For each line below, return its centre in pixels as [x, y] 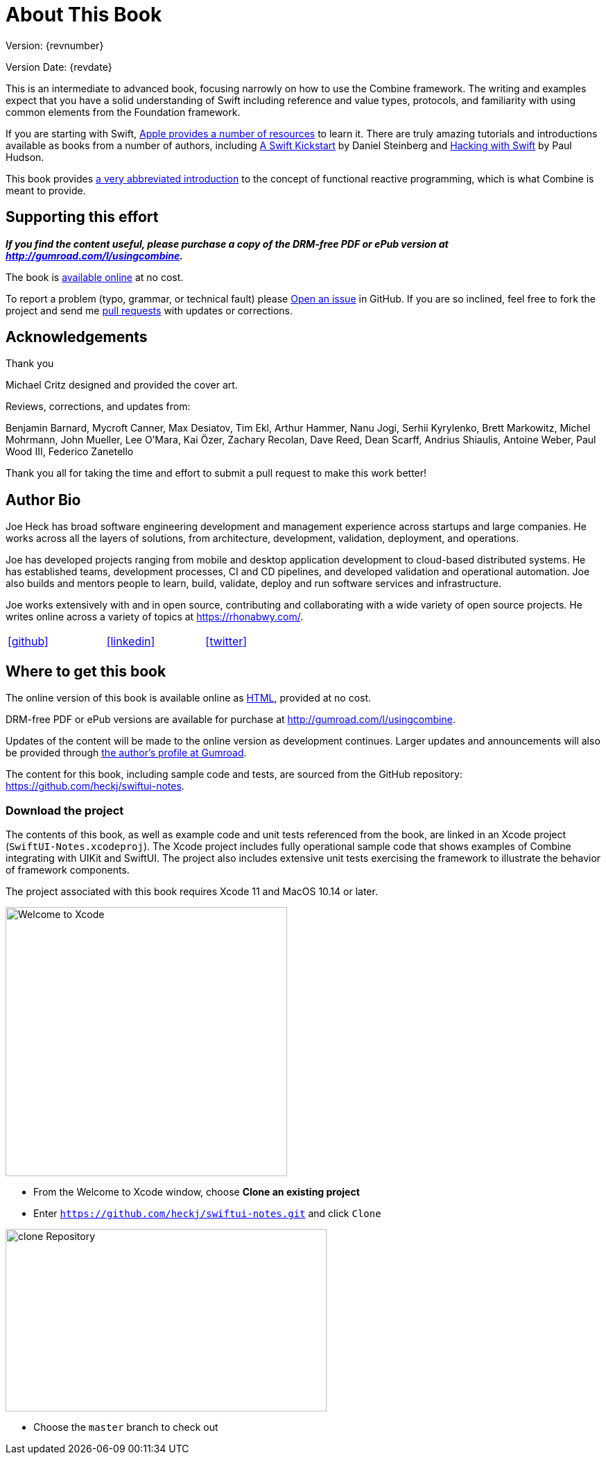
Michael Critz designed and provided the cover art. [122, 385]
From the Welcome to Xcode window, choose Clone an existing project [197, 1191]
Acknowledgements [77, 337]
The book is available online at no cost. [95, 277]
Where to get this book [86, 671]
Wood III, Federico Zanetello [70, 452]
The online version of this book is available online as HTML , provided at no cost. [189, 698]
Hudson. [25, 157]
